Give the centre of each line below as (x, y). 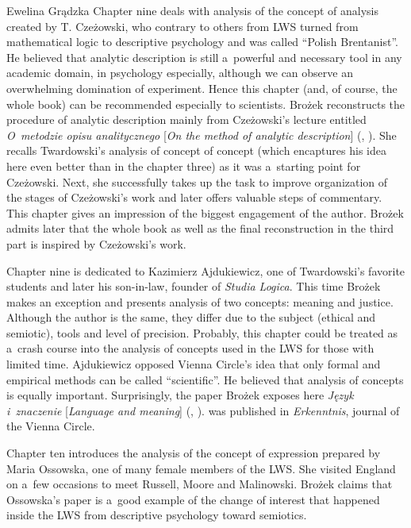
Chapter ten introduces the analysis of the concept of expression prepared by (194, 453)
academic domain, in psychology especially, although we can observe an (180, 73)
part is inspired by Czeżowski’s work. (96, 243)
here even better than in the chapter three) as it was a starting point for (184, 166)
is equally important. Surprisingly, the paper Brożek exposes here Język (180, 395)
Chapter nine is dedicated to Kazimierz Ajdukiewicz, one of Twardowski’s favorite (206, 270)
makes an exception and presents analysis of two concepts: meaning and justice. (200, 301)
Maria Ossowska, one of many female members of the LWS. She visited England (201, 468)
